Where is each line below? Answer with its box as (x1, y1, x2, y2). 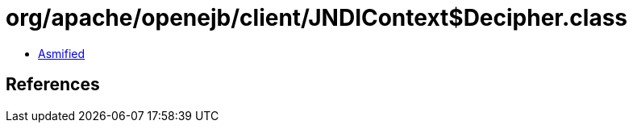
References (6, 74, 100, 95)
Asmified (38, 46, 85, 60)
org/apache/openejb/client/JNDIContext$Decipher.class (6, 4, 628, 31)
